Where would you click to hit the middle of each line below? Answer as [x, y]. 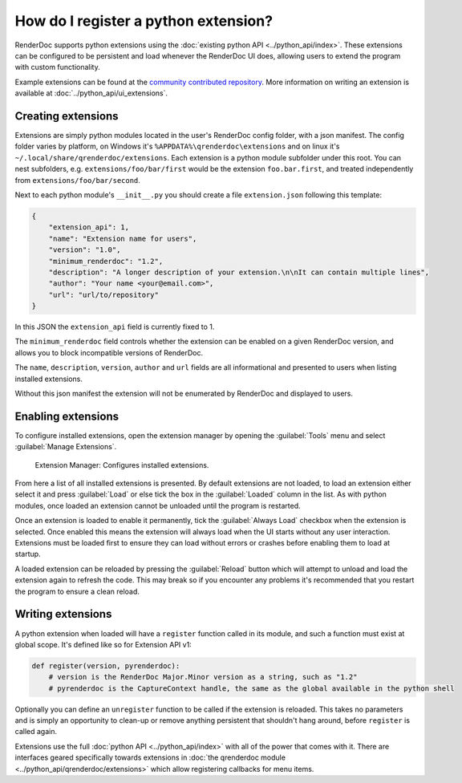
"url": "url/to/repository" [104, 294]
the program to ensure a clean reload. [77, 591]
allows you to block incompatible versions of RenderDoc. [109, 352]
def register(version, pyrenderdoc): [106, 665]
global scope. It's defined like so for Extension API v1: [103, 644]
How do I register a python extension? [144, 21]
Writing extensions [63, 614]
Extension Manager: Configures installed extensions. [122, 465]
